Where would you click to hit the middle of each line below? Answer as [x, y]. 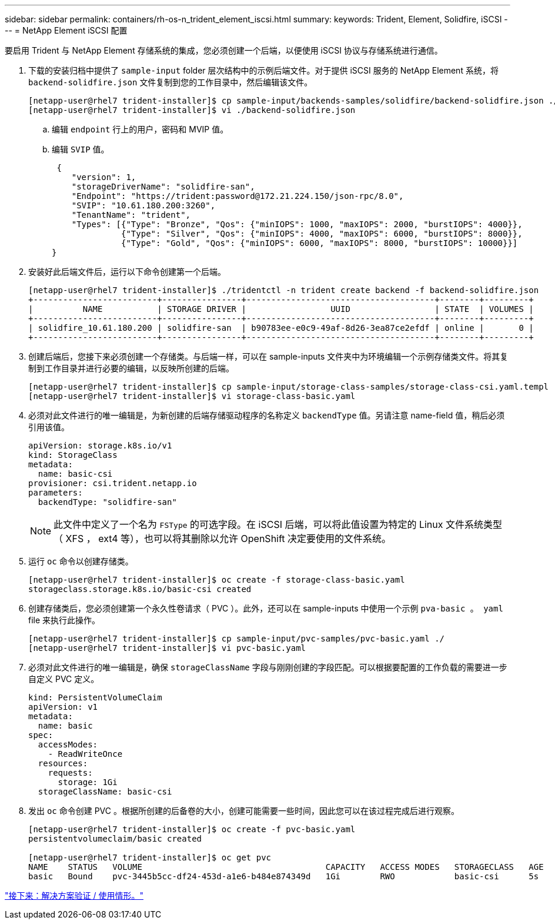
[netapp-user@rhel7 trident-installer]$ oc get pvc [150, 857]
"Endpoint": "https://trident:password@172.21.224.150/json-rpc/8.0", [238, 196]
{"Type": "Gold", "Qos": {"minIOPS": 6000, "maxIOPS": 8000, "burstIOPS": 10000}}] [320, 243]
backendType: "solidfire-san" [107, 502]
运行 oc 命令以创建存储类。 [81, 561]
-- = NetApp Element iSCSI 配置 [66, 30]
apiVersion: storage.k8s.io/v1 [100, 446]
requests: [70, 773]
